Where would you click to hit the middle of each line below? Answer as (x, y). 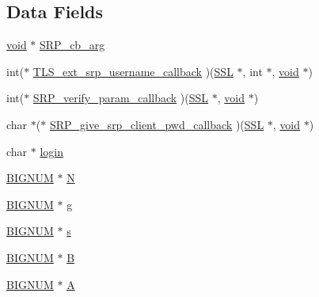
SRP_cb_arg (72, 45)
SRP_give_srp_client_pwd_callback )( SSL (157, 124)
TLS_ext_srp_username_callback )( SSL (133, 71)
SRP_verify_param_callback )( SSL (121, 98)
